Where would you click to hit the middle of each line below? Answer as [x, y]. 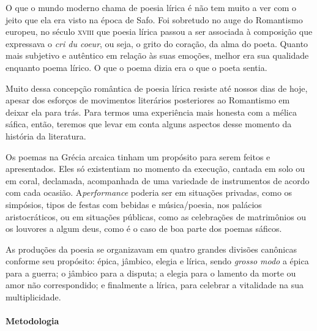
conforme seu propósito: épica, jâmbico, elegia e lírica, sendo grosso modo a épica [157, 261]
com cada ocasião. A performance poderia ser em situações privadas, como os [149, 192]
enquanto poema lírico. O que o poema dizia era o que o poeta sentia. [136, 67]
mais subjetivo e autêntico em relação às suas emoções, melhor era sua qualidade [157, 55]
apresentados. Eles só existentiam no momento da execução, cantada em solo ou [155, 169]
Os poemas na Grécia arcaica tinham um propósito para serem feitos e [138, 156]
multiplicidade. [33, 297]
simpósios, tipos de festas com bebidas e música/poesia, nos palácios [134, 204]
